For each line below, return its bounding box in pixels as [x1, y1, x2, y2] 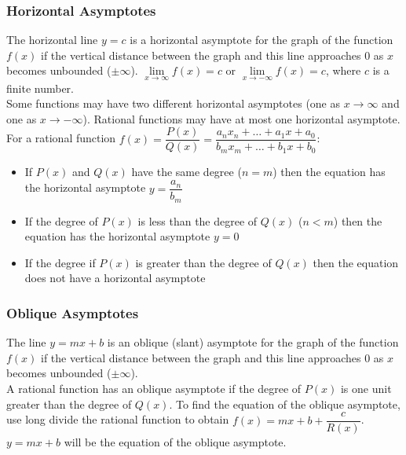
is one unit [340, 380, 392, 396]
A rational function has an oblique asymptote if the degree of [6, 380, 302, 396]
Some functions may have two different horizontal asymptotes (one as [6, 95, 341, 112]
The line [6, 334, 46, 350]
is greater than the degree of [135, 254, 272, 270]
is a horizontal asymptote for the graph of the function [130, 31, 393, 48]
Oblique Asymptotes [6, 303, 139, 322]
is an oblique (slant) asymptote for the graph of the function [107, 334, 399, 350]
